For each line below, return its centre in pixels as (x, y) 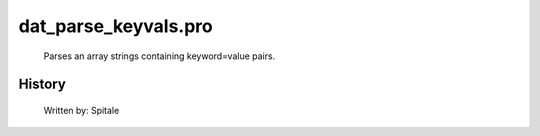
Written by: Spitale (81, 110)
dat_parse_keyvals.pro (116, 26)
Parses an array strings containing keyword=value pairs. (159, 56)
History (42, 84)
